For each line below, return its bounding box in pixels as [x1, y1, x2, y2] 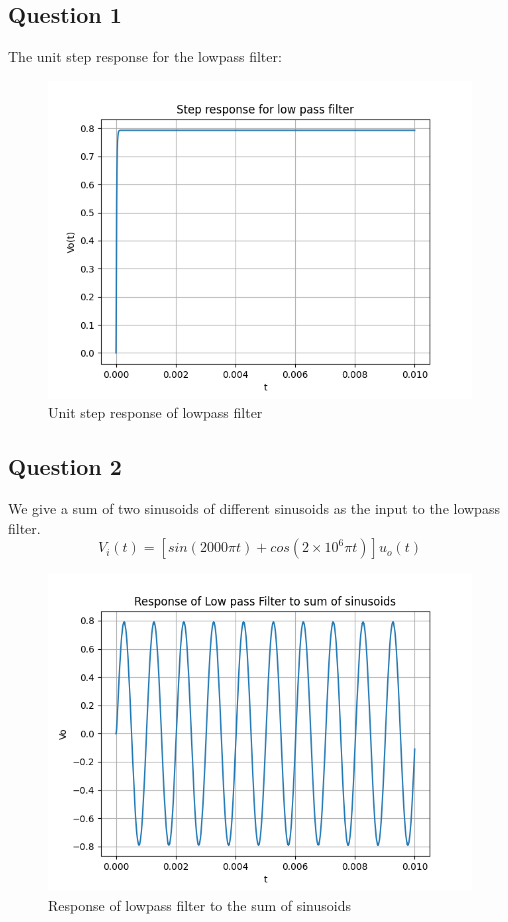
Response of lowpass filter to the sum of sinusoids [48, 894, 351, 915]
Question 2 [8, 451, 122, 482]
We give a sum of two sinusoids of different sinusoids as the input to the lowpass [8, 498, 500, 519]
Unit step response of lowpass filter [48, 402, 263, 423]
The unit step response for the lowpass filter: [8, 46, 282, 67]
